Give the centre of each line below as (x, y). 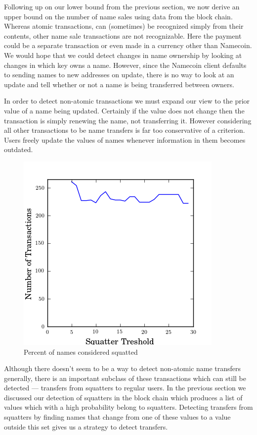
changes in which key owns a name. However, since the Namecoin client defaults (125, 65)
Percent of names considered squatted (81, 352)
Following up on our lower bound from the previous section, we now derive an (122, 6)
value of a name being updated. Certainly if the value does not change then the (124, 110)
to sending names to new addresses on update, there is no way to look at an (119, 75)
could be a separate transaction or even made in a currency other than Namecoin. (128, 45)
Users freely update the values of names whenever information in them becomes (125, 139)
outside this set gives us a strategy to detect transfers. (86, 426)
